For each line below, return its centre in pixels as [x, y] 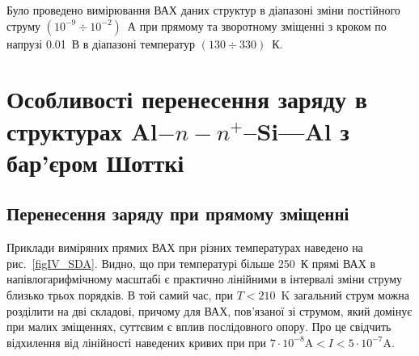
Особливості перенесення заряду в [187, 99]
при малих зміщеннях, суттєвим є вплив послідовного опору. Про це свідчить [199, 327]
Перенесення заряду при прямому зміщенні [178, 214]
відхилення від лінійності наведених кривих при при [137, 342]
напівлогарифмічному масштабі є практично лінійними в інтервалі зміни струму [205, 279]
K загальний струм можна [345, 294]
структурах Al [82, 130]
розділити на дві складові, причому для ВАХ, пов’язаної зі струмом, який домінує [209, 310]
